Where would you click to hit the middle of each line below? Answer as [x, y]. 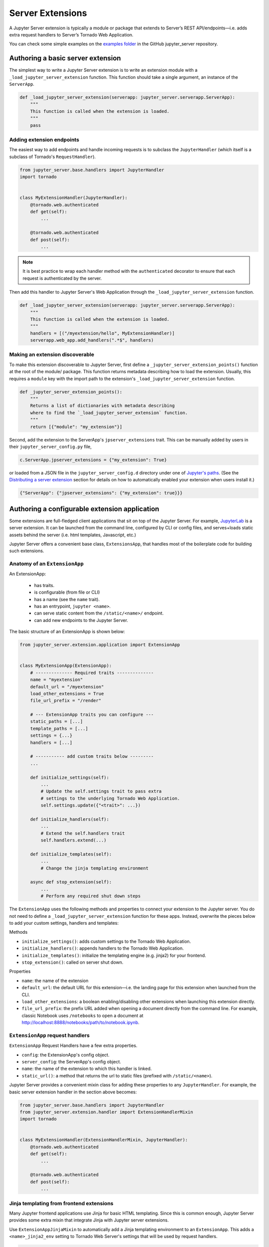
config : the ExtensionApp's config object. [66, 1054]
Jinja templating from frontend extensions [61, 1203]
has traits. [44, 585]
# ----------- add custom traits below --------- [92, 756]
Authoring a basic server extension [65, 58]
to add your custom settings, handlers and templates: [64, 923]
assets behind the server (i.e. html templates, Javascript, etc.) [73, 535]
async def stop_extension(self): [71, 882]
